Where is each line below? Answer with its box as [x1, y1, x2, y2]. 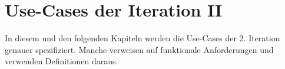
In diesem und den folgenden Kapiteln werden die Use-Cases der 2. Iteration [5, 32, 280, 44]
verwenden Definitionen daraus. [5, 55, 118, 67]
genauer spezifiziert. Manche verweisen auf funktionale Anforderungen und [5, 43, 274, 55]
